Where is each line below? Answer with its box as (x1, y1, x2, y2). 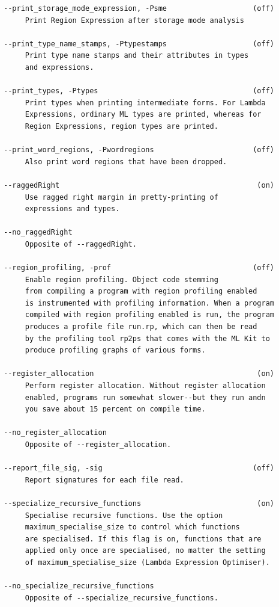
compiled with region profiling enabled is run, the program (25, 310, 275, 319)
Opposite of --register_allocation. (25, 440, 172, 449)
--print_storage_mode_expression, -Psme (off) (4, 4, 275, 13)
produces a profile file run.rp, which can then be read (25, 322, 257, 331)
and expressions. (25, 63, 94, 72)
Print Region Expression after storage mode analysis (25, 16, 244, 25)
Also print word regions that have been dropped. (25, 157, 227, 166)
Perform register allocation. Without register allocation (25, 381, 266, 390)
